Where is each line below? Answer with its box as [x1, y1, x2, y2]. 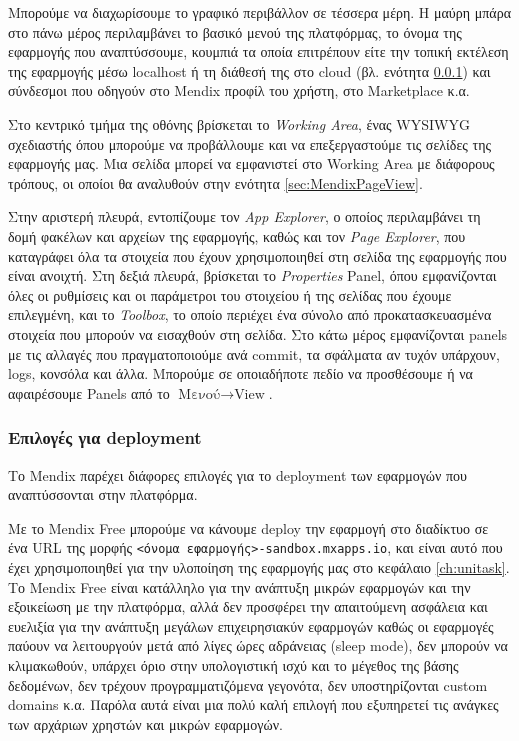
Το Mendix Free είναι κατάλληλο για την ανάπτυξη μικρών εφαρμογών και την [8, 576, 471, 597]
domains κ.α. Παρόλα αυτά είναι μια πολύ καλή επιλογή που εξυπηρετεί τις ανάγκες [8, 694, 499, 715]
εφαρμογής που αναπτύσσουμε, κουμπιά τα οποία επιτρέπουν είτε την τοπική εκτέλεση [8, 41, 509, 62]
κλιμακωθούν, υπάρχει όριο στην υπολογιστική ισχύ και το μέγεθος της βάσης [8, 654, 459, 675]
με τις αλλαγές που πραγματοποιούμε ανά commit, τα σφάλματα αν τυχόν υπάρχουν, [8, 343, 500, 364]
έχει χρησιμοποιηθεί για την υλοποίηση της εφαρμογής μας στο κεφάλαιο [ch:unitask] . [8, 556, 510, 577]
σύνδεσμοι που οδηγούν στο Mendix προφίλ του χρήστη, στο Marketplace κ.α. [8, 80, 470, 101]
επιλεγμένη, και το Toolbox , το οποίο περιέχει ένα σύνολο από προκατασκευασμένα [8, 304, 492, 325]
